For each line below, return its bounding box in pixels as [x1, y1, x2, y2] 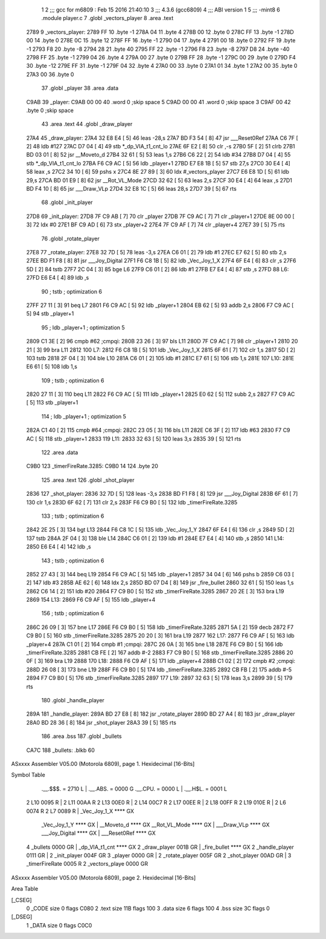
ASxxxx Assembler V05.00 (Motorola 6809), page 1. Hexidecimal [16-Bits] [11, 760, 195, 767]
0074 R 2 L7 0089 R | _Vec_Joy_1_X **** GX [26, 807, 135, 814]
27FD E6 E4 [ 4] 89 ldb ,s [26, 274, 89, 282]
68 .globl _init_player [41, 199, 93, 206]
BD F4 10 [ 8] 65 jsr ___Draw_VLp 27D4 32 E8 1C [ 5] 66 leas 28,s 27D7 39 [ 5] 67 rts [26, 185, 237, 193]
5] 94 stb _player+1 [26, 310, 74, 317]
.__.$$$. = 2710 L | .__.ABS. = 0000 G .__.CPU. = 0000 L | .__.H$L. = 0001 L [41, 785, 228, 792]
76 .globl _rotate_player [41, 235, 100, 242]
